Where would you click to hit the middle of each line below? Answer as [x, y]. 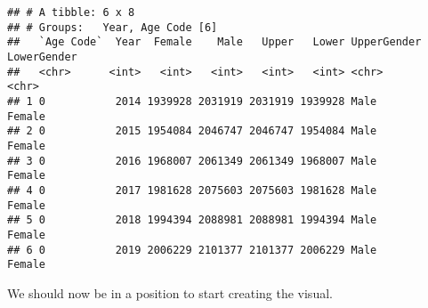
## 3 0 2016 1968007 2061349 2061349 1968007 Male [192, 161]
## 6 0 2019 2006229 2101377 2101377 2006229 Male [192, 250]
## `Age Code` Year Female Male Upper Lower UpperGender [214, 42]
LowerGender [42, 57]
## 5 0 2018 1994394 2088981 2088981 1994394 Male [192, 220]
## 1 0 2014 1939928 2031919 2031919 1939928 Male [192, 101]
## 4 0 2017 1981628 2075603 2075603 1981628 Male [192, 190]
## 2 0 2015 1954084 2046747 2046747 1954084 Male [192, 131]
